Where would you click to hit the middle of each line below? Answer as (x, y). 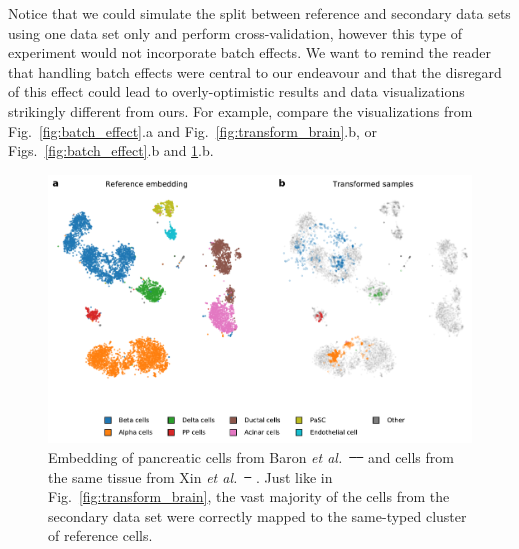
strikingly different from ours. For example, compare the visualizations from (240, 110)
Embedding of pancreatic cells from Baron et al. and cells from (251, 456)
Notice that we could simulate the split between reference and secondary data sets (259, 13)
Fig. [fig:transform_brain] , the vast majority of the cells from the (249, 496)
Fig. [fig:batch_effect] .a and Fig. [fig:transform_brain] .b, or (193, 130)
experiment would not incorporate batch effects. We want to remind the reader (249, 52)
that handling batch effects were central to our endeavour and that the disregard (255, 71)
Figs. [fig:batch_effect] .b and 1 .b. (111, 150)
